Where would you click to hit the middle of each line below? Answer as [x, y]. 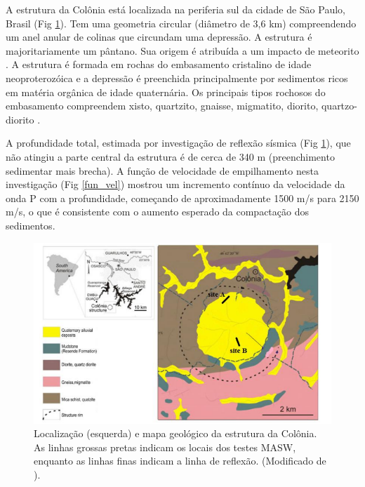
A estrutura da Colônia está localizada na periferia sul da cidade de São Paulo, [175, 9]
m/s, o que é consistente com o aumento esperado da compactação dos [157, 212]
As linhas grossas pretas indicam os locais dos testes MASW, [165, 447]
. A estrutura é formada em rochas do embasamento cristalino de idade [159, 64]
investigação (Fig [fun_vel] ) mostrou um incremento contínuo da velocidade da [175, 184]
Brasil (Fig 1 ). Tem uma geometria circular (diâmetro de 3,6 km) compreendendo [181, 23]
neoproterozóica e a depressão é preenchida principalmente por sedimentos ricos [177, 78]
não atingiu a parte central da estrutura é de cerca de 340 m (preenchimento [170, 156]
